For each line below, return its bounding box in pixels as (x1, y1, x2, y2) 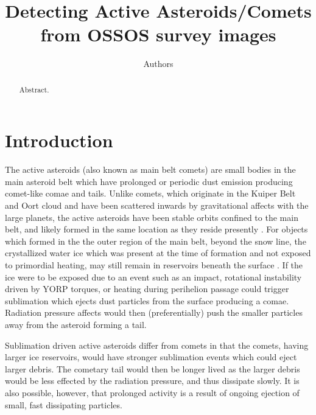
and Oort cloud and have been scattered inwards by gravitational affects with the (5, 199, 309, 212)
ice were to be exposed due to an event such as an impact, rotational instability (5, 270, 302, 283)
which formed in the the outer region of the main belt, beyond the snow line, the (5, 234, 306, 247)
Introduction (5, 128, 113, 153)
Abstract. (19, 84, 49, 94)
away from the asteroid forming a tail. (5, 318, 147, 331)
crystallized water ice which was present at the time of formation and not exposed (5, 246, 311, 259)
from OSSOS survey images (40, 22, 276, 47)
